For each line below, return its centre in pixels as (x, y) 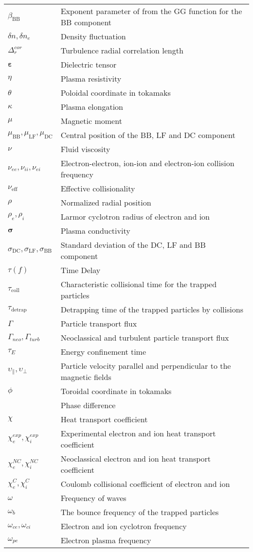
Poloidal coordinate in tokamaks (116, 93)
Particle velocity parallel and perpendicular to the (146, 366)
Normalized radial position (106, 202)
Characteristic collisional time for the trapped (139, 284)
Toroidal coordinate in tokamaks (116, 391)
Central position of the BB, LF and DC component (148, 135)
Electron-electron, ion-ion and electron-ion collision (147, 163)
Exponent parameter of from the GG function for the (151, 11)
